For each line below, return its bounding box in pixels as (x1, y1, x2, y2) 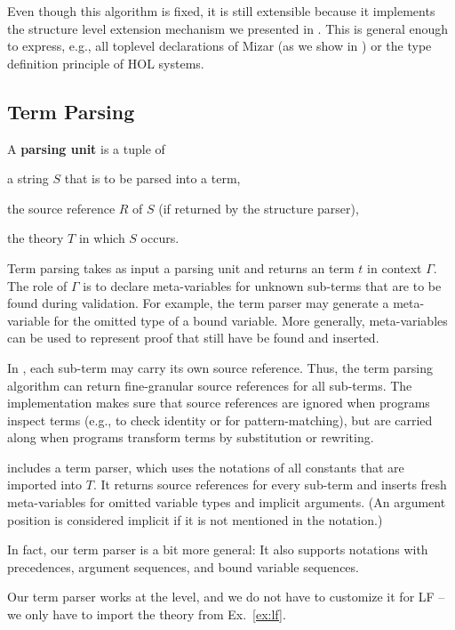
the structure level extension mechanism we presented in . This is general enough (7, 19, 449, 37)
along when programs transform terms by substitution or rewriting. (7, 428, 374, 447)
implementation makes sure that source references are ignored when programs (7, 393, 430, 412)
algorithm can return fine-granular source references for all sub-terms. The (7, 376, 412, 394)
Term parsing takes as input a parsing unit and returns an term (7, 258, 355, 277)
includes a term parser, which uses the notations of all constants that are (7, 457, 404, 476)
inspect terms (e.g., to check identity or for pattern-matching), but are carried (7, 410, 433, 429)
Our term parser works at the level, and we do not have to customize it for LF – (7, 587, 445, 606)
